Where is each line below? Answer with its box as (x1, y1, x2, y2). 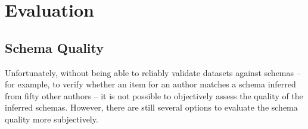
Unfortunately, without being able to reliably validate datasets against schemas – (5, 66, 301, 78)
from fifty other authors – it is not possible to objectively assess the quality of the (5, 89, 303, 102)
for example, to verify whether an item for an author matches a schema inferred (5, 78, 296, 90)
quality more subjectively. (5, 112, 98, 125)
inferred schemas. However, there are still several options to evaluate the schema (5, 101, 298, 114)
